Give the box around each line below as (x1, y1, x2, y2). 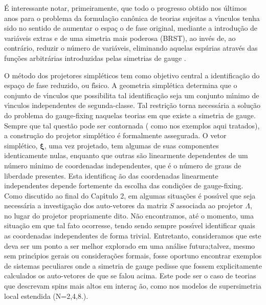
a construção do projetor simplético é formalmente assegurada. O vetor (4, 130, 227, 141)
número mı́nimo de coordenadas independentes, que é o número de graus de (4, 160, 241, 170)
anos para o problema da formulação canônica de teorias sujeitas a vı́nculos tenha (4, 12, 260, 23)
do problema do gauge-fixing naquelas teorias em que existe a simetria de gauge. (4, 110, 256, 120)
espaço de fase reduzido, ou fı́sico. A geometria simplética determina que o (4, 80, 237, 91)
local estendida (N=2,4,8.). (4, 290, 88, 301)
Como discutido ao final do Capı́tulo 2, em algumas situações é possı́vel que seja (4, 190, 256, 201)
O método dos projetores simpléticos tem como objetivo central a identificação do (4, 70, 260, 80)
